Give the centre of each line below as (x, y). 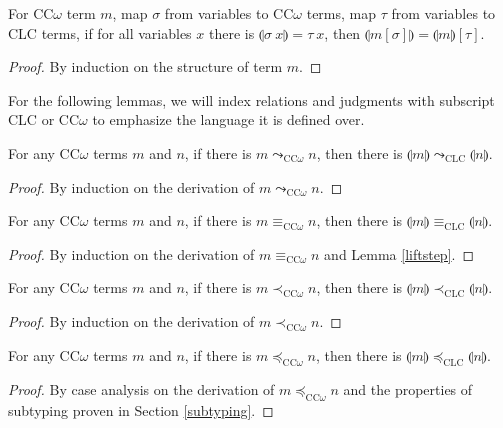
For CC (31, 13)
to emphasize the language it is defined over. (228, 119)
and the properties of (408, 389)
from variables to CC (229, 13)
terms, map (341, 13)
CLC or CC (43, 119)
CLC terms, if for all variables (100, 32)
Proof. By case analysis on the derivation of (141, 389)
